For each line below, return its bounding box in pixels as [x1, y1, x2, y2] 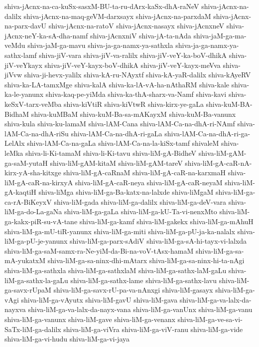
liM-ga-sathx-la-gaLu [4, 275, 68, 285]
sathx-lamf [4, 49, 37, 60]
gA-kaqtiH [4, 187, 36, 197]
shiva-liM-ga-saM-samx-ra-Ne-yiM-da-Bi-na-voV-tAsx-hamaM [4, 245, 194, 256]
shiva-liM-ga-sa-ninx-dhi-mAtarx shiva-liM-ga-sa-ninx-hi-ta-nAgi [47, 255, 245, 266]
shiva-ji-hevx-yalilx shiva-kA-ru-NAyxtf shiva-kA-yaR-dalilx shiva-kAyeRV [24, 69, 251, 80]
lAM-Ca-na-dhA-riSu [4, 128, 69, 138]
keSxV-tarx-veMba [4, 98, 62, 109]
